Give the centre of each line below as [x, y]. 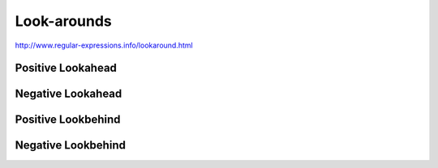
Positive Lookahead [66, 68]
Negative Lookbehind [70, 145]
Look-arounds [64, 21]
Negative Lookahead [69, 94]
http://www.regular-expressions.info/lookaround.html [104, 45]
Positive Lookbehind [68, 120]
